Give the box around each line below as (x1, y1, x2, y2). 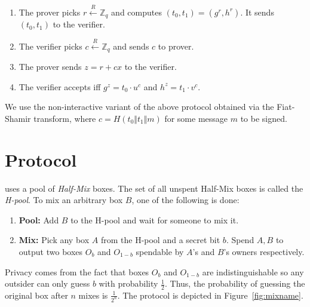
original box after (5, 288, 68, 301)
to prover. (158, 39, 194, 52)
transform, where (33, 112, 96, 124)
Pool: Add (19, 213, 59, 226)
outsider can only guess (5, 277, 90, 290)
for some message (164, 112, 228, 124)
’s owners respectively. (223, 245, 305, 257)
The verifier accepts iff (19, 80, 101, 93)
